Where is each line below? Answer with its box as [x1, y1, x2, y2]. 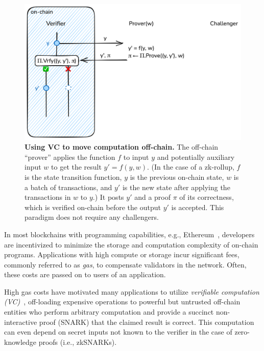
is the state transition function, [25, 171, 122, 182]
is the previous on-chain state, [130, 171, 224, 182]
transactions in [25, 192, 71, 202]
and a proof [134, 192, 171, 202]
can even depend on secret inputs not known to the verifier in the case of [4, 326, 232, 337]
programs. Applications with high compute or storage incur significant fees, [4, 249, 239, 260]
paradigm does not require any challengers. [25, 212, 159, 222]
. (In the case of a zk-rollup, [147, 161, 234, 172]
